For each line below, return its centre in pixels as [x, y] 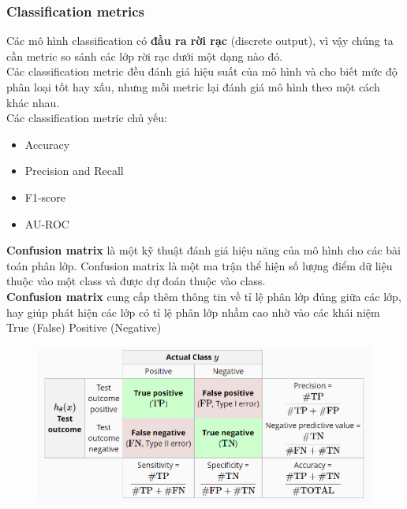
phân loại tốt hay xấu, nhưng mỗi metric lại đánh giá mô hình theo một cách [193, 87]
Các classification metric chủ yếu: [87, 118]
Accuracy [47, 144]
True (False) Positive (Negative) [84, 327]
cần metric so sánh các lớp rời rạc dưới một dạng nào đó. [145, 56]
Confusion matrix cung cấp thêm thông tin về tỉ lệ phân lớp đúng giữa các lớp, [204, 296]
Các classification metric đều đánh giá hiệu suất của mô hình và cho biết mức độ [202, 71]
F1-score [45, 197]
